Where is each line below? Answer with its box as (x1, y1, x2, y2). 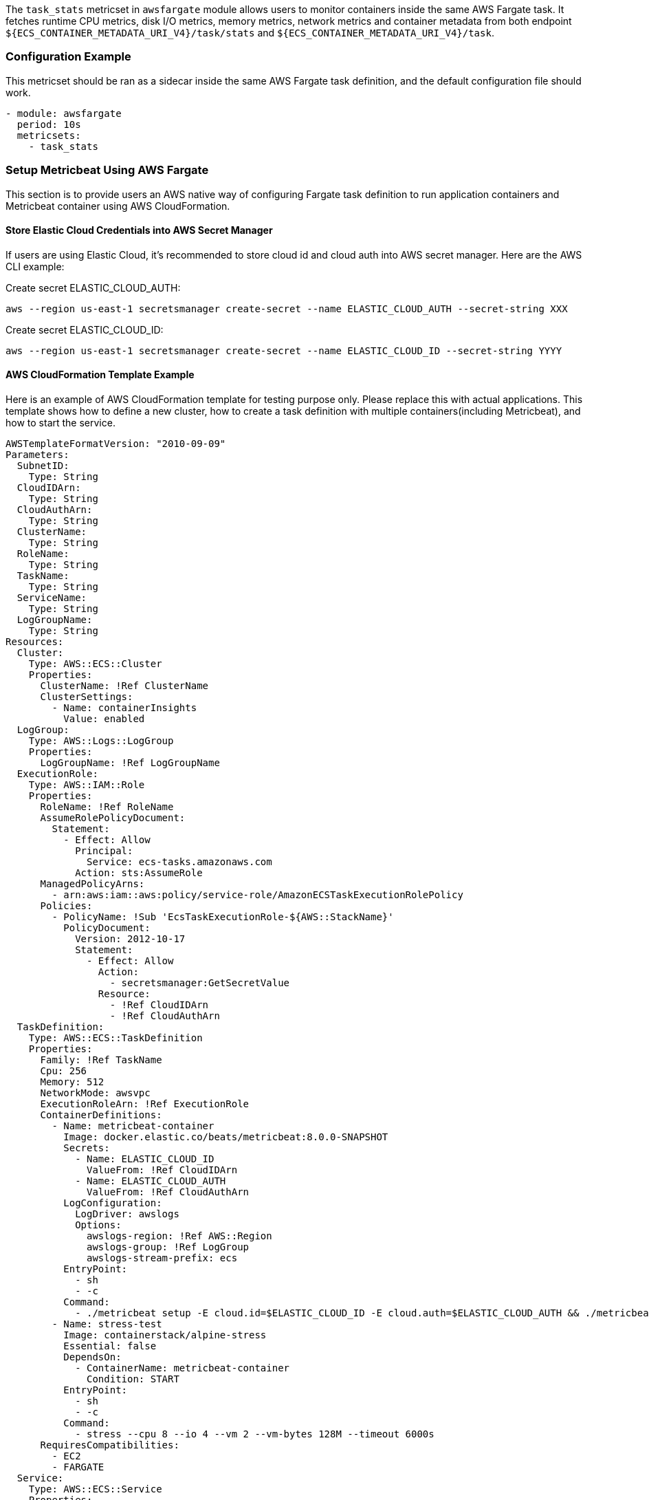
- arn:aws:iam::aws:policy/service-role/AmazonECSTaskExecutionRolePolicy (52, 889, 463, 900)
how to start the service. (5, 416, 115, 428)
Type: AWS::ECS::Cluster (28, 657, 162, 669)
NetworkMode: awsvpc (40, 1087, 151, 1098)
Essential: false (63, 1340, 157, 1351)
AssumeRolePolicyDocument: (40, 812, 186, 823)
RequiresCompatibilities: (40, 1439, 179, 1450)
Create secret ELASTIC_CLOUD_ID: (5, 323, 164, 336)
